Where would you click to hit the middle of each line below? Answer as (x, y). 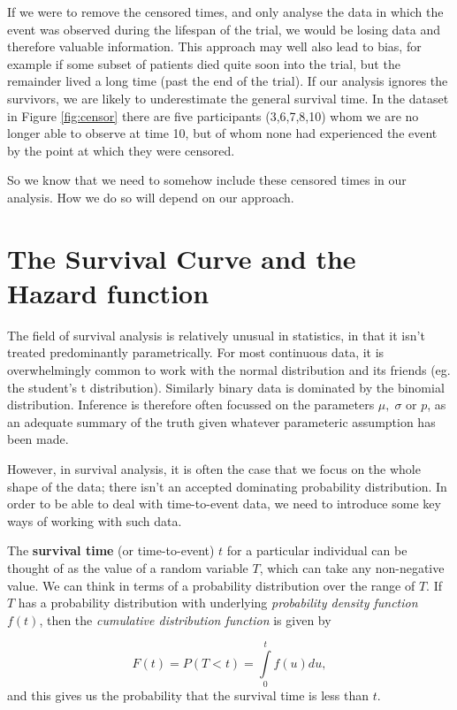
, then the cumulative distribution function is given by (185, 619)
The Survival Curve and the (182, 258)
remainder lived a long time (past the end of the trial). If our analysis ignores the (228, 81)
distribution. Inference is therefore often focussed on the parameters (191, 405)
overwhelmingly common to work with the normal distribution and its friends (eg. (229, 370)
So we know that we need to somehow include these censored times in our (207, 180)
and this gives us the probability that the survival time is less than (188, 695)
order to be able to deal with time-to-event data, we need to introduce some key (224, 504)
